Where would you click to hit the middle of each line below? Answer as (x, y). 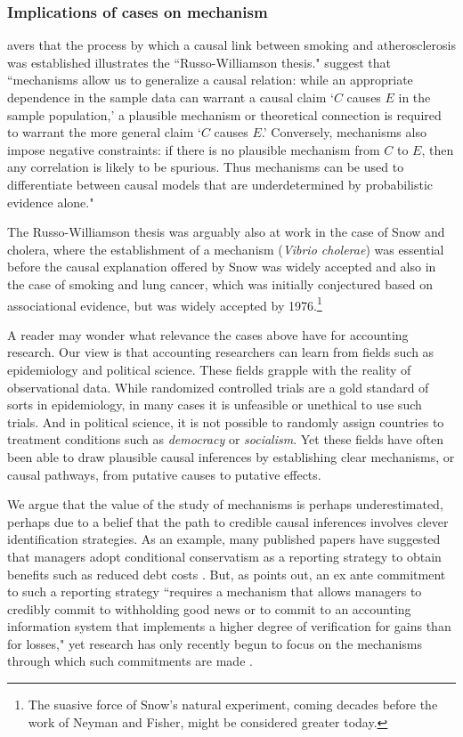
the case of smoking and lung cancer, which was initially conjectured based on (220, 283)
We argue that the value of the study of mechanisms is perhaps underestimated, (225, 504)
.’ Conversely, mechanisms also (344, 132)
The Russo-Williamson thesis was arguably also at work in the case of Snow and (226, 232)
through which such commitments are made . (130, 661)
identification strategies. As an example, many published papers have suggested (224, 539)
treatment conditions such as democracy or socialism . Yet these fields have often (226, 439)
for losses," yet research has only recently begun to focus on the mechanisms (215, 643)
